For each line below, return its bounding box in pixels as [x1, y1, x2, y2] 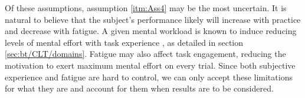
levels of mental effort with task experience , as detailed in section [5, 36, 244, 48]
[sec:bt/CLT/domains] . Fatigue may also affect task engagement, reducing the [5, 48, 286, 60]
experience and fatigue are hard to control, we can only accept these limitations [5, 70, 293, 83]
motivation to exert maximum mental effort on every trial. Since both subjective [5, 59, 296, 71]
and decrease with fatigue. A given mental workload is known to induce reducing [5, 25, 297, 37]
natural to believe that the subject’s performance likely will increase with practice [5, 13, 301, 25]
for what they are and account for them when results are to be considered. [5, 82, 274, 94]
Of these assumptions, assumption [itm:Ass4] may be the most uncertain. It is [5, 2, 287, 13]
